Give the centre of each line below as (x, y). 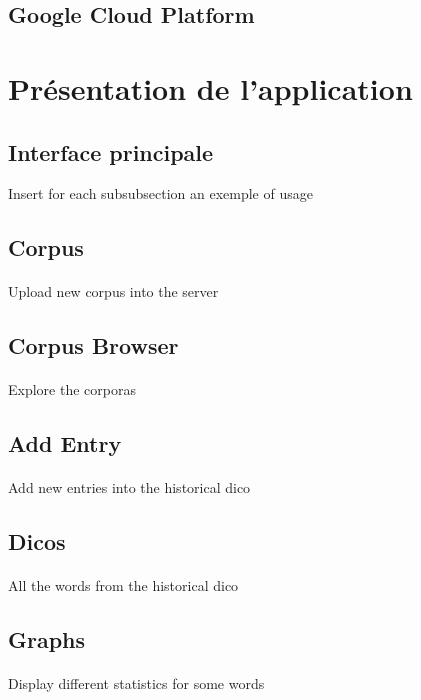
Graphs (47, 639)
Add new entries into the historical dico (129, 487)
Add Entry (65, 443)
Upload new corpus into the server (113, 291)
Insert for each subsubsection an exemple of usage (160, 193)
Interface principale (111, 151)
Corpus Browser (93, 345)
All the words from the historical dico (123, 585)
